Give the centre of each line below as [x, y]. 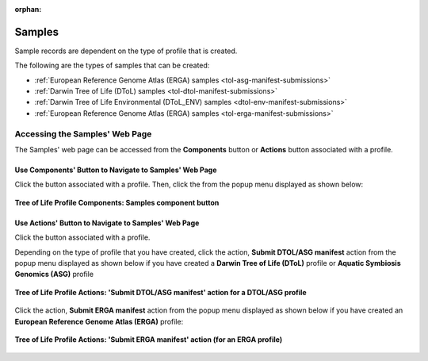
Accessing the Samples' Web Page [83, 133]
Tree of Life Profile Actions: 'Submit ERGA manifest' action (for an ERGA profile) [149, 339]
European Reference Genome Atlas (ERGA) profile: [99, 321]
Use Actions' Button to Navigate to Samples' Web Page [107, 223]
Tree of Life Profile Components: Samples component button [117, 202]
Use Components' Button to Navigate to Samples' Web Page [116, 170]
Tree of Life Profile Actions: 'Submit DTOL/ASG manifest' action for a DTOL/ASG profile [160, 292]
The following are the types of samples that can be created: [112, 65]
